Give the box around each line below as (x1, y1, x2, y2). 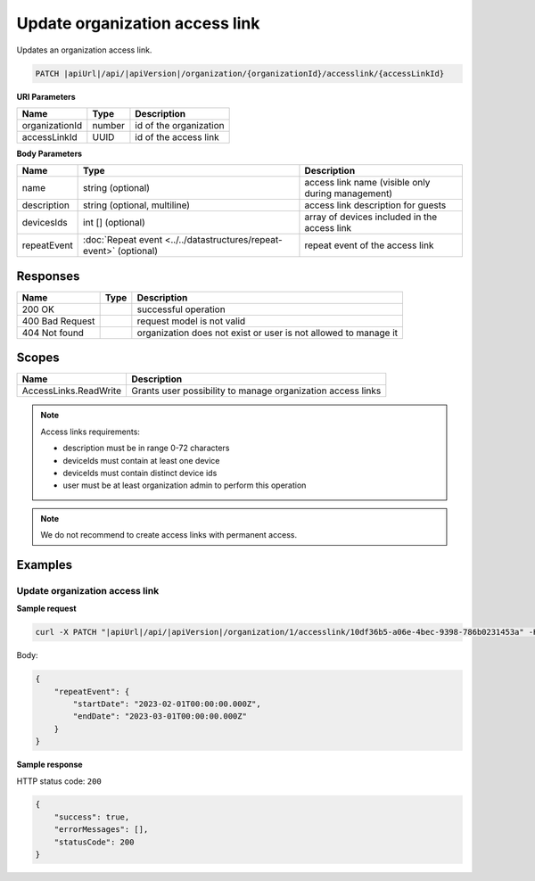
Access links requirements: (40, 426, 140, 437)
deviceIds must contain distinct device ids (62, 467, 218, 478)
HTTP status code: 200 (16, 776, 102, 786)
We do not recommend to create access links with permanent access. (40, 530, 298, 540)
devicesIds (21, 217, 68, 229)
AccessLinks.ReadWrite (21, 384, 122, 397)
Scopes (16, 350, 60, 366)
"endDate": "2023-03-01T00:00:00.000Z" (72, 712, 247, 721)
